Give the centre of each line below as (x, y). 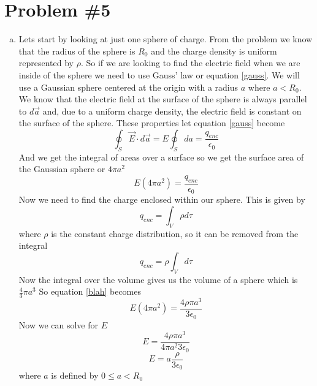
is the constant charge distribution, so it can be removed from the (175, 233)
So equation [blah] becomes (90, 291)
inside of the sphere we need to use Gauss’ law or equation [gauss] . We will (159, 74)
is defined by (75, 375)
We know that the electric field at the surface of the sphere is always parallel (163, 99)
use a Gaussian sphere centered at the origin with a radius (128, 87)
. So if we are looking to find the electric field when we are (190, 63)
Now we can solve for (58, 324)
